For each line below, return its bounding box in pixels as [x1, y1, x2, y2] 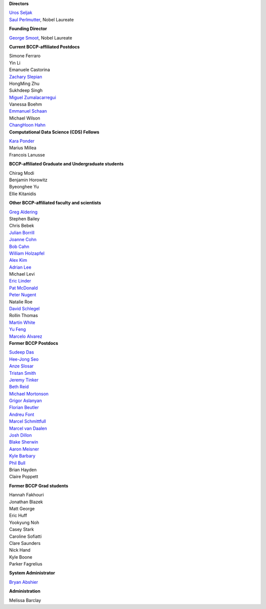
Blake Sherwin [9, 439, 38, 445]
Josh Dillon [9, 432, 32, 438]
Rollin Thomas [9, 313, 38, 319]
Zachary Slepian [9, 74, 42, 80]
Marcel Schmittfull [9, 418, 46, 424]
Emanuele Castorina [9, 67, 50, 73]
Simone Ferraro [9, 53, 41, 59]
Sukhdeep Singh [9, 87, 43, 93]
